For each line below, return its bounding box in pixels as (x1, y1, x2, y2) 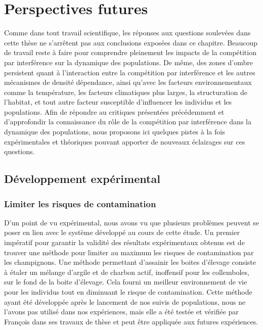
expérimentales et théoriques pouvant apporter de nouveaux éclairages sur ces (4, 136, 245, 147)
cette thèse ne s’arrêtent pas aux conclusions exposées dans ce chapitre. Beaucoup (4, 37, 257, 48)
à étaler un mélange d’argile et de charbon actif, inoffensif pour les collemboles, (4, 266, 249, 277)
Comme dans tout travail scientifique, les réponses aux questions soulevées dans (4, 27, 251, 38)
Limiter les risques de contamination (4, 197, 156, 210)
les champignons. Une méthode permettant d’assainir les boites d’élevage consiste (4, 257, 256, 267)
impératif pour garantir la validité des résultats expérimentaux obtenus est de (4, 237, 245, 248)
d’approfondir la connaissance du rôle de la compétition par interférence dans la (4, 116, 251, 127)
